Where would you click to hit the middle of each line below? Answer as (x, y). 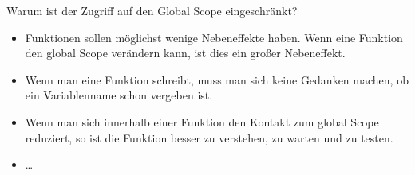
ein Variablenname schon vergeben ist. (119, 95)
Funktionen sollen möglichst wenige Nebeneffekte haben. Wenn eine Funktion (214, 37)
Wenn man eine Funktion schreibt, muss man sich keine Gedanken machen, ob (217, 79)
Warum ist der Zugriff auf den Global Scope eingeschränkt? (152, 10)
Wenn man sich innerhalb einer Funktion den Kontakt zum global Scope (202, 121)
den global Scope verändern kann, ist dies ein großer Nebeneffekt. (185, 53)
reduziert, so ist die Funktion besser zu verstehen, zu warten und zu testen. (209, 137)
